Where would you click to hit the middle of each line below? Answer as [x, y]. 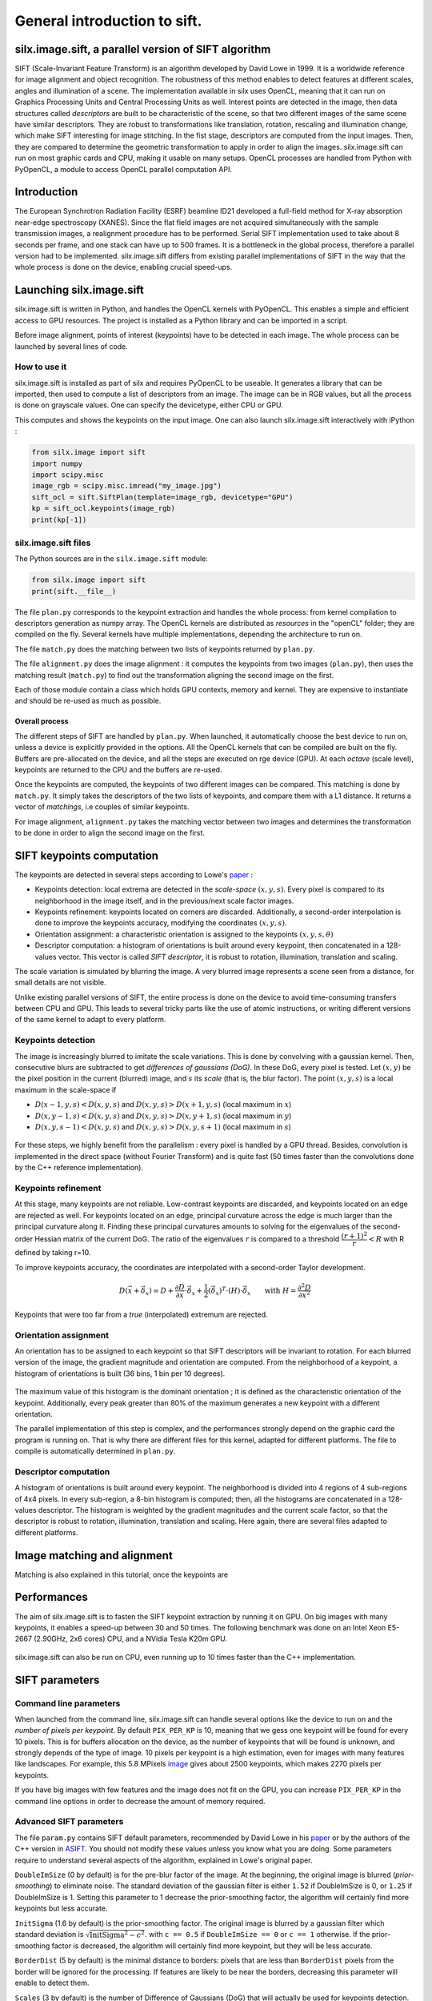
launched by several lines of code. [71, 346]
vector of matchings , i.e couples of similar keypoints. [102, 807]
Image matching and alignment [94, 1556]
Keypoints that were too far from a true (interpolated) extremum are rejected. [141, 1314]
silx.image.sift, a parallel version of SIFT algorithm [143, 49]
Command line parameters [68, 1703]
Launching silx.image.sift [79, 290]
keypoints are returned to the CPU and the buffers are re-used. [118, 769]
